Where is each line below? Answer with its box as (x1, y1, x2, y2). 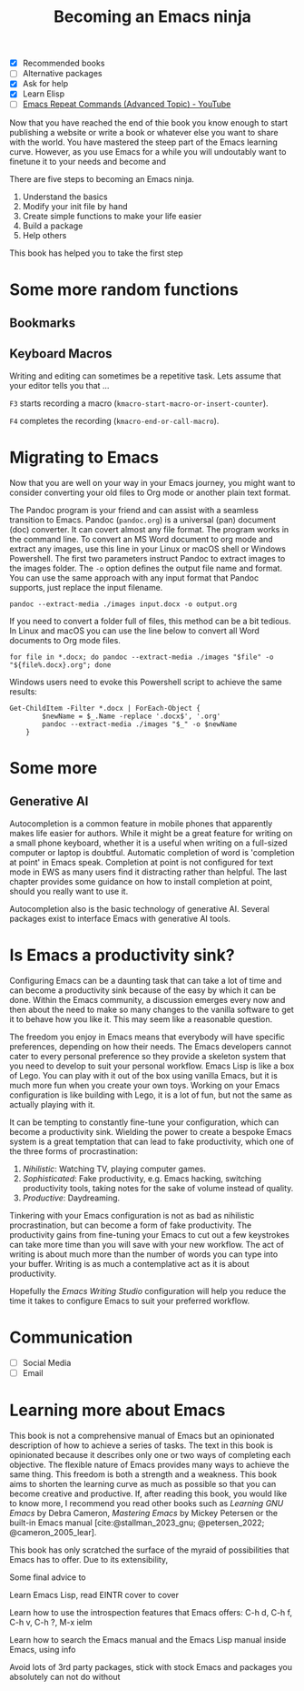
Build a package (22, 220, 83, 231)
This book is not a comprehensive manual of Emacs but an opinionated (9, 1430, 275, 1441)
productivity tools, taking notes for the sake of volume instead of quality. (22, 1182, 294, 1193)
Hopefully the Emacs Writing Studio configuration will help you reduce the (9, 1285, 287, 1296)
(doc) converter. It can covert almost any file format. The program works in (9, 523, 289, 534)
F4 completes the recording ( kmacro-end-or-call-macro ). (9, 415, 220, 426)
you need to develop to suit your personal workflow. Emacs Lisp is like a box (9, 1060, 295, 1071)
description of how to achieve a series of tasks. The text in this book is (9, 1440, 274, 1451)
